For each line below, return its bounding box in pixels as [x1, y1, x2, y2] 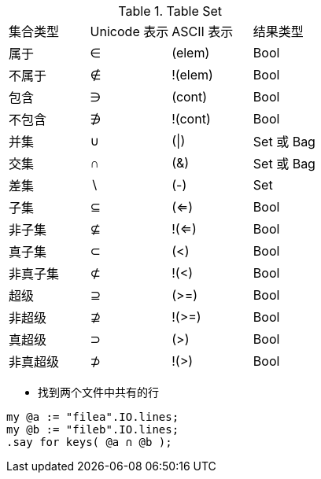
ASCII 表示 [172, 24, 234, 39]
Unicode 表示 [90, 24, 169, 39]
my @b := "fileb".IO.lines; [6, 423, 179, 436]
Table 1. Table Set [118, 3, 223, 19]
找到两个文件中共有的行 [38, 385, 159, 399]
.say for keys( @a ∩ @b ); [6, 436, 172, 448]
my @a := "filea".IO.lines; [6, 411, 179, 423]
